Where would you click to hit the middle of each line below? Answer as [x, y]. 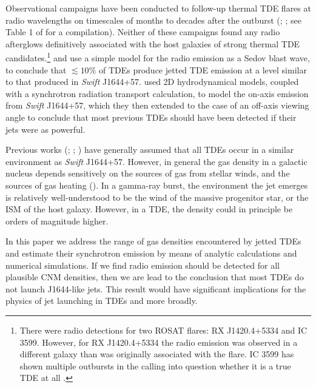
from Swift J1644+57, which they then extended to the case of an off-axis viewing [157, 105]
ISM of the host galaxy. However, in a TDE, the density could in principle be [149, 209]
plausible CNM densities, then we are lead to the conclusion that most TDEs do [155, 277]
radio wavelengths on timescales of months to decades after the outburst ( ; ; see [153, 20]
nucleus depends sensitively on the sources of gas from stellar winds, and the [148, 173]
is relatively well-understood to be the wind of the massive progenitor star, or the [157, 197]
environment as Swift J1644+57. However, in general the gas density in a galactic [156, 161]
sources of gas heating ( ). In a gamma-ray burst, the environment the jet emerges [157, 185]
